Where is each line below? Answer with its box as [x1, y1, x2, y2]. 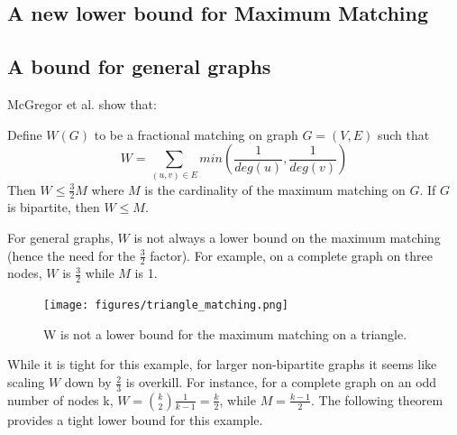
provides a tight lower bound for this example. [7, 410, 263, 429]
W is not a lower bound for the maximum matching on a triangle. [43, 324, 407, 343]
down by [64, 373, 112, 392]
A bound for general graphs [7, 52, 271, 80]
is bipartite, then [7, 198, 100, 217]
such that [377, 125, 430, 143]
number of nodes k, [7, 390, 114, 409]
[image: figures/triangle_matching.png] [43, 299, 289, 312]
